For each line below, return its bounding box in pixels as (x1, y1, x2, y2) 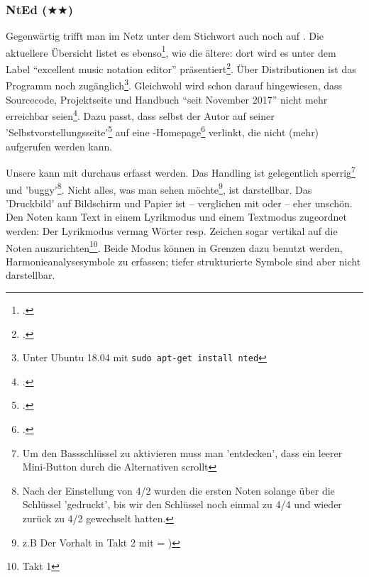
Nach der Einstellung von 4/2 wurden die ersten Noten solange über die (22, 483, 335, 498)
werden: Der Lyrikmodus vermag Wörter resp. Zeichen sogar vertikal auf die (6, 223, 338, 238)
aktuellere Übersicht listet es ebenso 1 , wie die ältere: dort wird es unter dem (6, 43, 336, 60)
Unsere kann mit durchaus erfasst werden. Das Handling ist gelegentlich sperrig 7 (6, 163, 356, 180)
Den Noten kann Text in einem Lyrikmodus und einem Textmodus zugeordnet (6, 209, 347, 224)
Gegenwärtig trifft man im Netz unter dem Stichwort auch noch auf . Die (6, 28, 324, 43)
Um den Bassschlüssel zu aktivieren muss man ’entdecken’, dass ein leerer (22, 445, 343, 460)
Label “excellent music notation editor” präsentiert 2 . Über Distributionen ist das (6, 60, 356, 76)
